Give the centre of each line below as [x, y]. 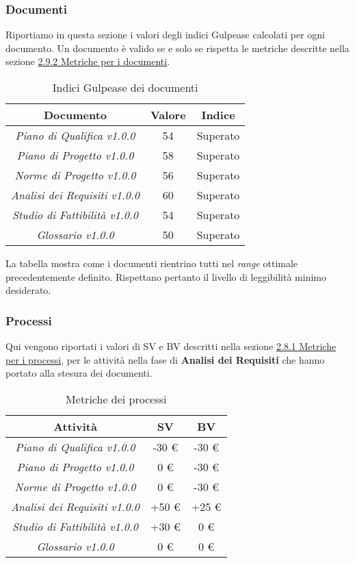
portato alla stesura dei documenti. [79, 373]
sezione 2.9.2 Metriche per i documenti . [88, 61]
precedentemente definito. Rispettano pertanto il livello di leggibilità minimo [166, 276]
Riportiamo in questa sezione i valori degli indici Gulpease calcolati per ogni [165, 35]
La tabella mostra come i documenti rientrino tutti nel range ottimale [152, 263]
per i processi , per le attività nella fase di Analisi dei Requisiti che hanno [165, 359]
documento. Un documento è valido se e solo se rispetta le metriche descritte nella [177, 48]
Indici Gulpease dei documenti [125, 87]
